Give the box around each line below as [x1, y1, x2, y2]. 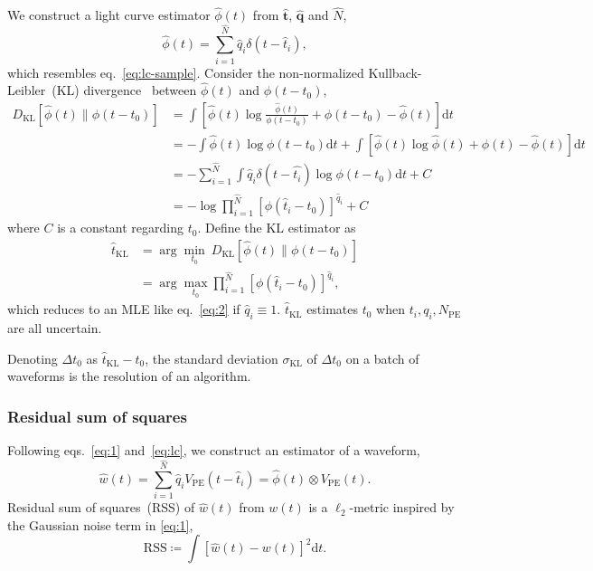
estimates [306, 300, 359, 319]
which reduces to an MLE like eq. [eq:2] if [7, 300, 240, 319]
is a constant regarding [57, 218, 184, 237]
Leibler [7, 81, 46, 100]
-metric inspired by [349, 498, 455, 517]
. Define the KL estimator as [197, 218, 356, 237]
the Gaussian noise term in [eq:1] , [7, 515, 193, 534]
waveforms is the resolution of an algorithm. [7, 366, 251, 385]
